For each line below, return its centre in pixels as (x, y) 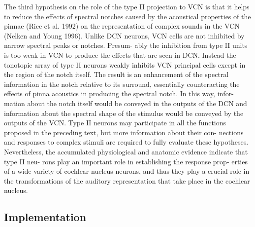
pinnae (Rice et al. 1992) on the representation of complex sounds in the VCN (122, 26)
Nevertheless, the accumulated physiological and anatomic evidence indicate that (126, 151)
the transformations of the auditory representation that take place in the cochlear (127, 180)
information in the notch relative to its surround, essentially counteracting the (122, 84)
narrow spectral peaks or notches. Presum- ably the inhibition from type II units (126, 45)
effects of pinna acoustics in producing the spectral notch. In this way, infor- (119, 94)
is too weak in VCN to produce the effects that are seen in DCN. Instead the (120, 55)
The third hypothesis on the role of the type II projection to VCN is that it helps (127, 6)
